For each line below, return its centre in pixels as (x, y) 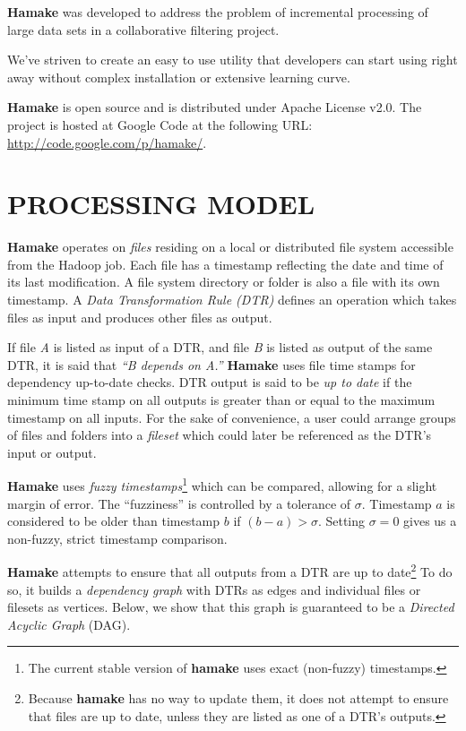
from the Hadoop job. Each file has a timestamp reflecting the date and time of (225, 264)
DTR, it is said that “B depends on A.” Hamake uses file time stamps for (211, 364)
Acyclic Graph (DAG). (69, 624)
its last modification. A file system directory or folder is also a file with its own (224, 282)
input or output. (52, 452)
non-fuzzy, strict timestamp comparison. (117, 538)
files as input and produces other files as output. (140, 317)
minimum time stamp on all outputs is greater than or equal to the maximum (221, 400)
